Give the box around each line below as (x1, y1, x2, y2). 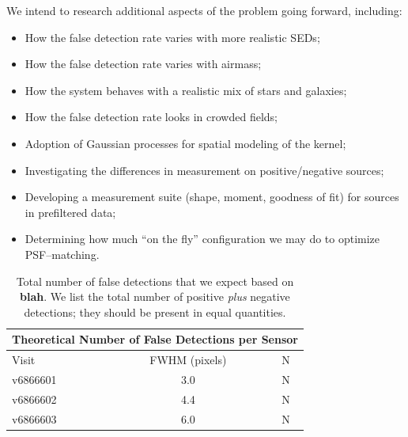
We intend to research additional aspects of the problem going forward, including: (6, 2, 402, 18)
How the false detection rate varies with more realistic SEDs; (25, 28, 320, 45)
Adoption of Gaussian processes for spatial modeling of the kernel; (25, 135, 346, 151)
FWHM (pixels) (149, 351, 227, 368)
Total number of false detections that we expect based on (16, 272, 294, 289)
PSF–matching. (25, 245, 100, 262)
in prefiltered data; (25, 203, 116, 220)
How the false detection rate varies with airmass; (25, 55, 262, 72)
